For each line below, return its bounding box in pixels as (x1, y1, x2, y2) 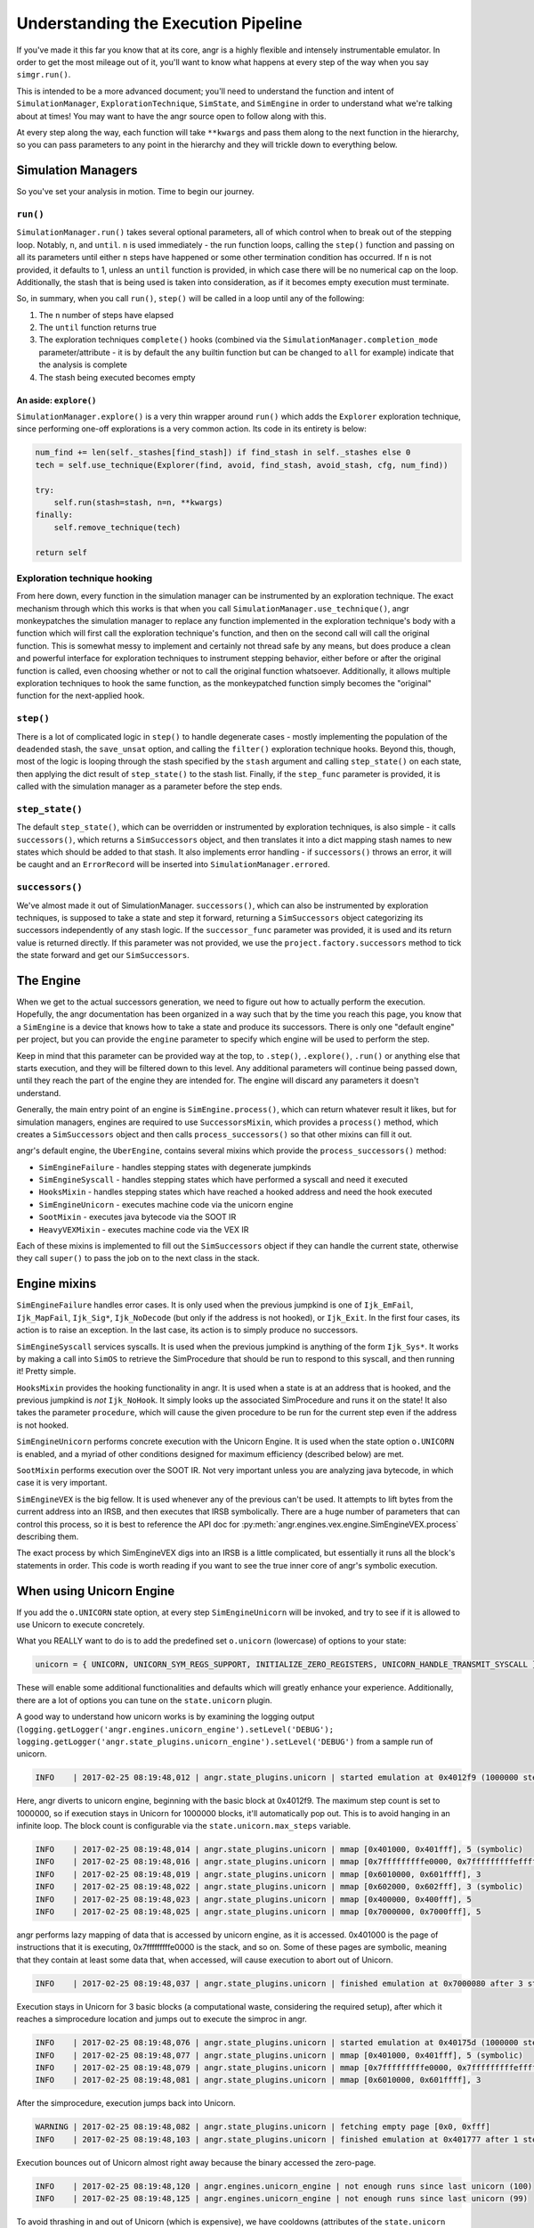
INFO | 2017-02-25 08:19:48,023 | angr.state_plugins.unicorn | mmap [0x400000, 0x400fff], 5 (35, 1894, 472, 1904)
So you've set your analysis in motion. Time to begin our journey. (16, 186, 255, 197)
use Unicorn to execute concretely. (16, 1619, 146, 1630)
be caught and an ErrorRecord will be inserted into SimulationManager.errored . (16, 859, 330, 870)
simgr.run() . (16, 70, 71, 80)
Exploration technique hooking (16, 571, 153, 584)
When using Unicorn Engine (16, 1583, 175, 1599)
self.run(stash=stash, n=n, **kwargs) (53, 497, 223, 507)
